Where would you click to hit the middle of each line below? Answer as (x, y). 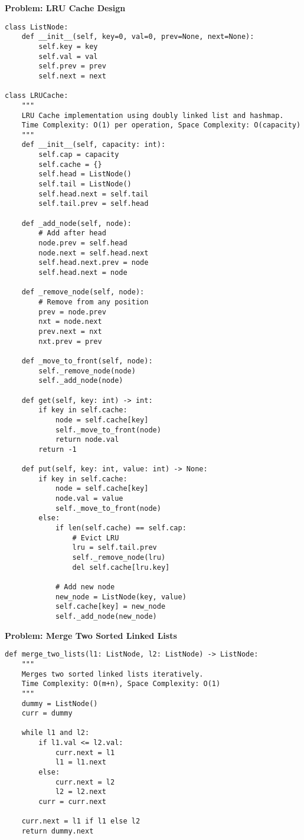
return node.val (87, 440)
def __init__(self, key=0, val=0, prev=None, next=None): (138, 37)
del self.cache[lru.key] (121, 567)
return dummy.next (58, 831)
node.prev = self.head (83, 243)
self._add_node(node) (81, 381)
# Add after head (72, 233)
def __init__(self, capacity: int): (94, 145)
